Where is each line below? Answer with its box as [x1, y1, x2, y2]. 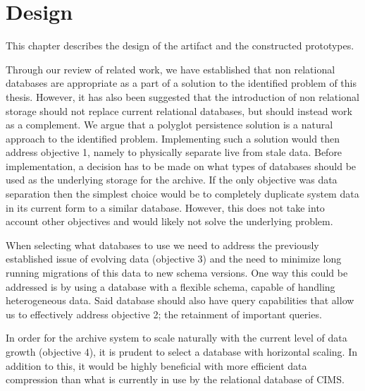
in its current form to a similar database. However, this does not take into [6, 200, 325, 215]
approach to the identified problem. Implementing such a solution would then [6, 131, 340, 145]
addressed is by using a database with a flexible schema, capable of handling [6, 279, 335, 294]
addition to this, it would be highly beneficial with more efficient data [6, 358, 307, 373]
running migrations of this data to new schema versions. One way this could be [6, 265, 348, 280]
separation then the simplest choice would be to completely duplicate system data [6, 186, 359, 201]
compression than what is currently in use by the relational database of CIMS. [6, 372, 345, 387]
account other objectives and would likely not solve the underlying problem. [6, 214, 333, 229]
